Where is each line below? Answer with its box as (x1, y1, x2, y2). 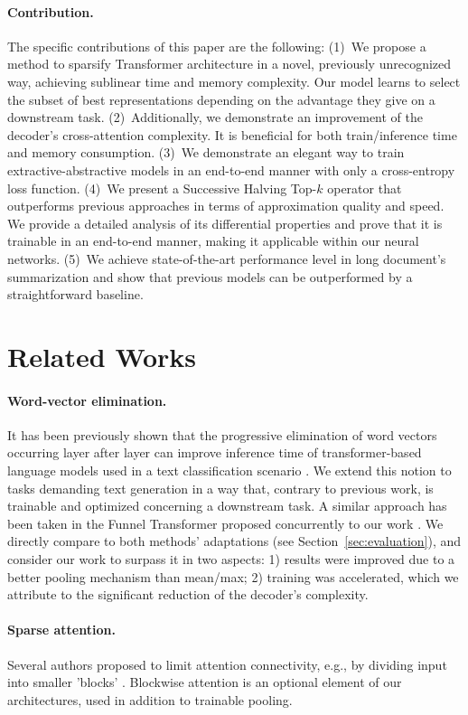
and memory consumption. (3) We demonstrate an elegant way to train (7, 143, 405, 162)
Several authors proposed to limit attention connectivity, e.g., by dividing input (7, 654, 447, 673)
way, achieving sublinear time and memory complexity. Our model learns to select (7, 71, 461, 90)
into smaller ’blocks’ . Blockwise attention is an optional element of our (7, 673, 402, 691)
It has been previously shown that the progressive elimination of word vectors (7, 425, 437, 444)
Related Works (7, 337, 197, 374)
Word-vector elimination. (7, 390, 167, 409)
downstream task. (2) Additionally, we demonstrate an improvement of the (7, 108, 424, 127)
